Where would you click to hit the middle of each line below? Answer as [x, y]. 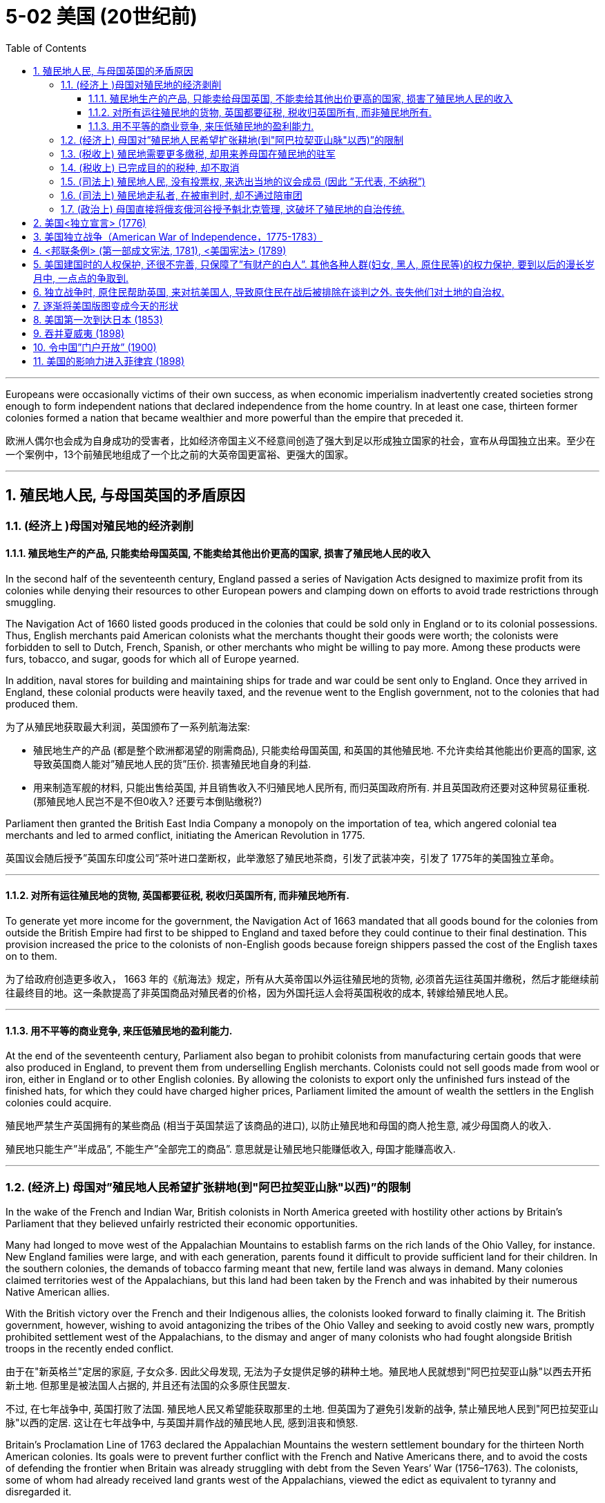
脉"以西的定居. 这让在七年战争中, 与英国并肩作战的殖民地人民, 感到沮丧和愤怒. [182, 1422]
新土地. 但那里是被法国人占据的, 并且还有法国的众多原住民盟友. [148, 1385]
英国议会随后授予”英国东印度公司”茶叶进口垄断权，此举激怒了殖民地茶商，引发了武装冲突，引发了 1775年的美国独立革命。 [283, 858]
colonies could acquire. [59, 1103]
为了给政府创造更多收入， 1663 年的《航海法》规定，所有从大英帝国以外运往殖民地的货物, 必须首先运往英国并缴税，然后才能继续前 [302, 979]
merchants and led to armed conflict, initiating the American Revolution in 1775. [185, 835]
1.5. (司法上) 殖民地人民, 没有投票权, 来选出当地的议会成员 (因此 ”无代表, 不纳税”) [243, 181]
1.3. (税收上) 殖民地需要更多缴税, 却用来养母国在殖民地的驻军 [198, 153]
